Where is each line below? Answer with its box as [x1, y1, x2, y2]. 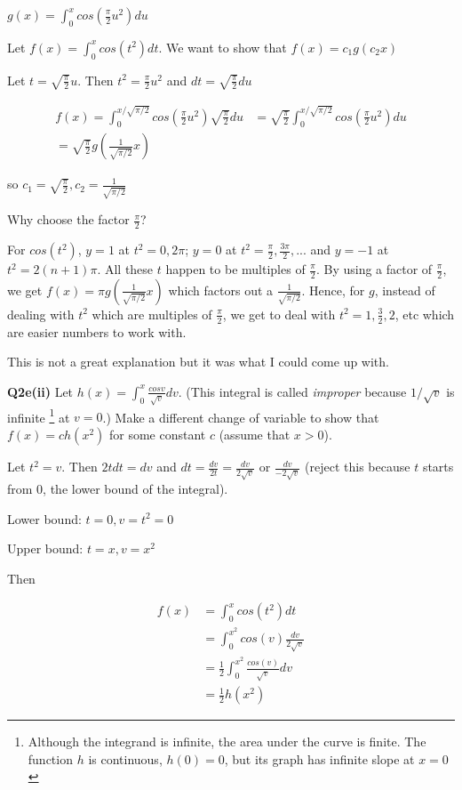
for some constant [108, 425, 206, 444]
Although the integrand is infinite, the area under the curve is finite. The [28, 732, 426, 751]
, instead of [374, 280, 435, 299]
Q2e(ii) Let [7, 382, 74, 400]
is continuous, [88, 749, 163, 768]
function [28, 749, 73, 768]
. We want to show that [158, 37, 287, 56]
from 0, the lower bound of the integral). [7, 480, 228, 497]
